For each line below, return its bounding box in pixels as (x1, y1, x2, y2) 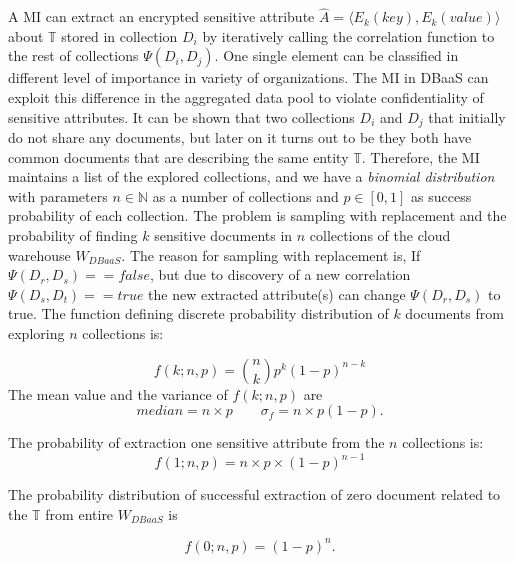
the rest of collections (8, 45, 139, 66)
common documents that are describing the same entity (8, 146, 349, 167)
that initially (428, 106, 506, 127)
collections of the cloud (309, 225, 451, 246)
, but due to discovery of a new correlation (149, 264, 411, 285)
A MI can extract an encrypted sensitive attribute (8, 6, 315, 27)
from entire (45, 503, 114, 524)
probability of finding (8, 225, 138, 246)
